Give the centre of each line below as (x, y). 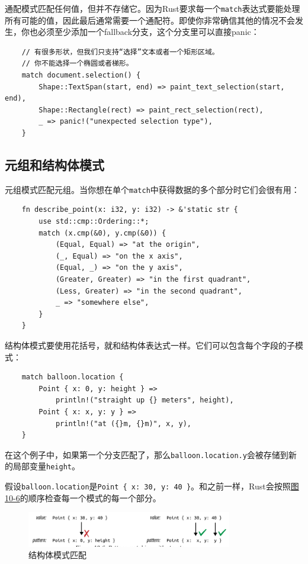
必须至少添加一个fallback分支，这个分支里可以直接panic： (148, 32)
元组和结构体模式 (54, 164)
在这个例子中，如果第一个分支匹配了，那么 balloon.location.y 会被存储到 (147, 454)
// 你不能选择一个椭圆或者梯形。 (77, 64)
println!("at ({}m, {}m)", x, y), (123, 423)
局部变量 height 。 (46, 466)
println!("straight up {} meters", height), (145, 400)
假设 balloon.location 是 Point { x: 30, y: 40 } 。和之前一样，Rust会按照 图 (152, 486)
